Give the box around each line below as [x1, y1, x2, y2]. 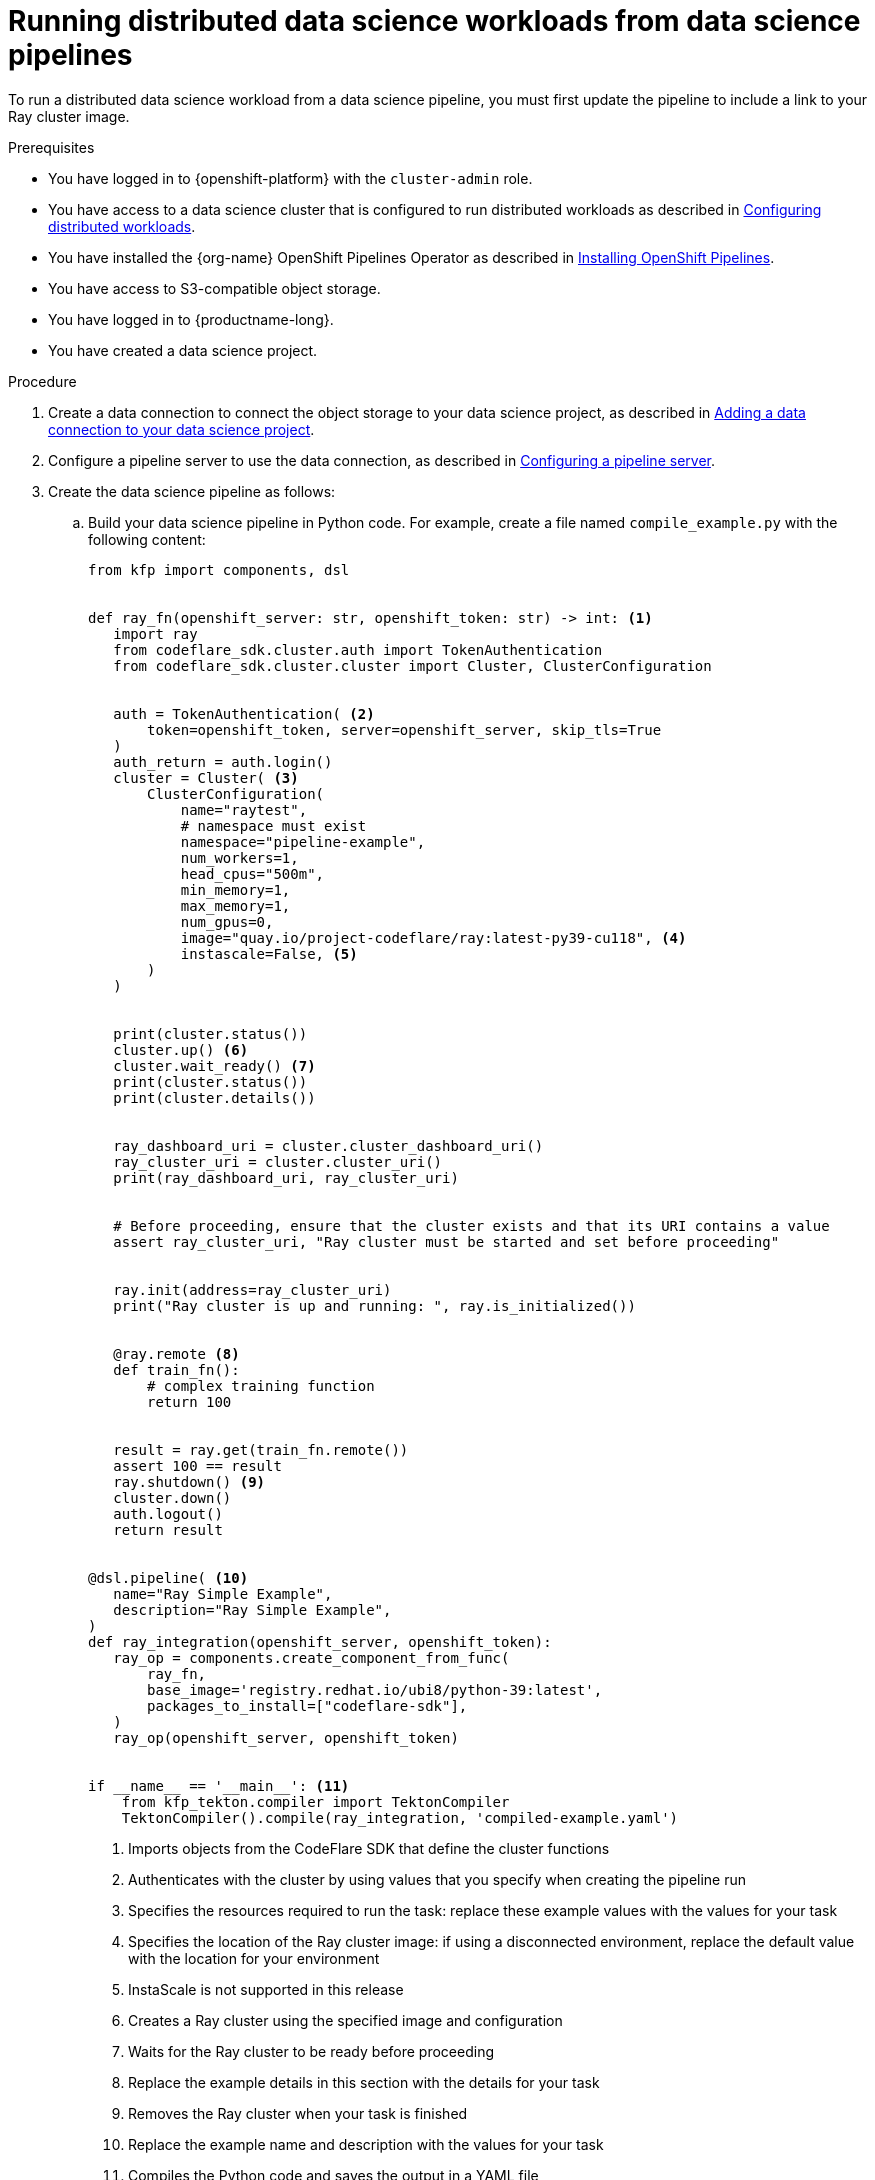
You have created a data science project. [48, 341, 318, 359]
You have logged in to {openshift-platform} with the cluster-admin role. [48, 169, 533, 187]
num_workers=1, [180, 849, 299, 866]
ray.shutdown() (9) [113, 1473, 266, 1490]
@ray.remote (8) [113, 1345, 240, 1362]
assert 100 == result [113, 1457, 282, 1474]
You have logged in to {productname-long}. [48, 310, 334, 328]
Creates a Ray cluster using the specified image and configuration [128, 2011, 563, 2029]
